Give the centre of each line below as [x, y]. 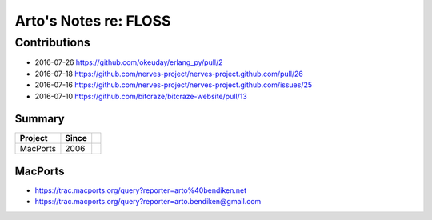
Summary [40, 119]
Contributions [53, 42]
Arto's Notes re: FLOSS [93, 21]
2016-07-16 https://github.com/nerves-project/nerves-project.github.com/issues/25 [174, 85]
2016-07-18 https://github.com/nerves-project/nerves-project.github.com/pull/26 [169, 74]
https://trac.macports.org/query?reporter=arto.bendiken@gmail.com [148, 202]
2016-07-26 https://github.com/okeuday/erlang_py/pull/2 [129, 62]
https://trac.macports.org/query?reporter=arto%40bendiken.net [141, 190]
